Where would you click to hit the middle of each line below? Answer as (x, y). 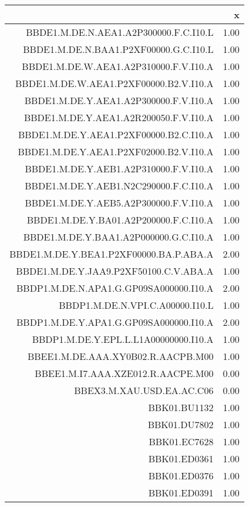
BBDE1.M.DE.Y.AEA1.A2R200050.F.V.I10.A (119, 117)
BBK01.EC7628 (181, 441)
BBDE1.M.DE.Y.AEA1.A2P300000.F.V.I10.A (119, 100)
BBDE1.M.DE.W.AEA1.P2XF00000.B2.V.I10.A (115, 83)
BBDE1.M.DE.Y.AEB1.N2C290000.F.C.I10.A (119, 186)
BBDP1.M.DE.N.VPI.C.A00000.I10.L (136, 305)
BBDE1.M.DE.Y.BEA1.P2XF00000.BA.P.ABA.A (112, 254)
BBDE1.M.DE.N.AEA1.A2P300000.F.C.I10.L (120, 32)
